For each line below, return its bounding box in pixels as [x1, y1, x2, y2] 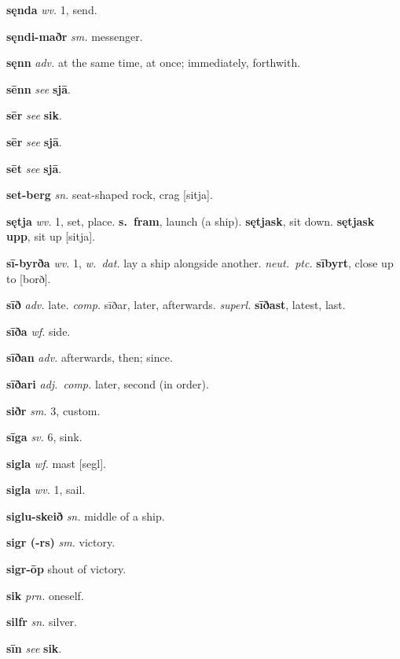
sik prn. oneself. [6, 587, 84, 603]
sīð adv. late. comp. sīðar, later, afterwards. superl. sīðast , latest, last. [6, 296, 346, 313]
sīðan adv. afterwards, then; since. [6, 349, 173, 366]
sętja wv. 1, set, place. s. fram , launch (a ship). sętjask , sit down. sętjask [6, 212, 375, 229]
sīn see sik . [6, 639, 62, 656]
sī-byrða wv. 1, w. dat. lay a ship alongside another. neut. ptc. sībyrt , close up [6, 254, 394, 271]
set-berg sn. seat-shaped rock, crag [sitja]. [6, 186, 213, 203]
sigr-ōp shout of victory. [6, 561, 127, 577]
